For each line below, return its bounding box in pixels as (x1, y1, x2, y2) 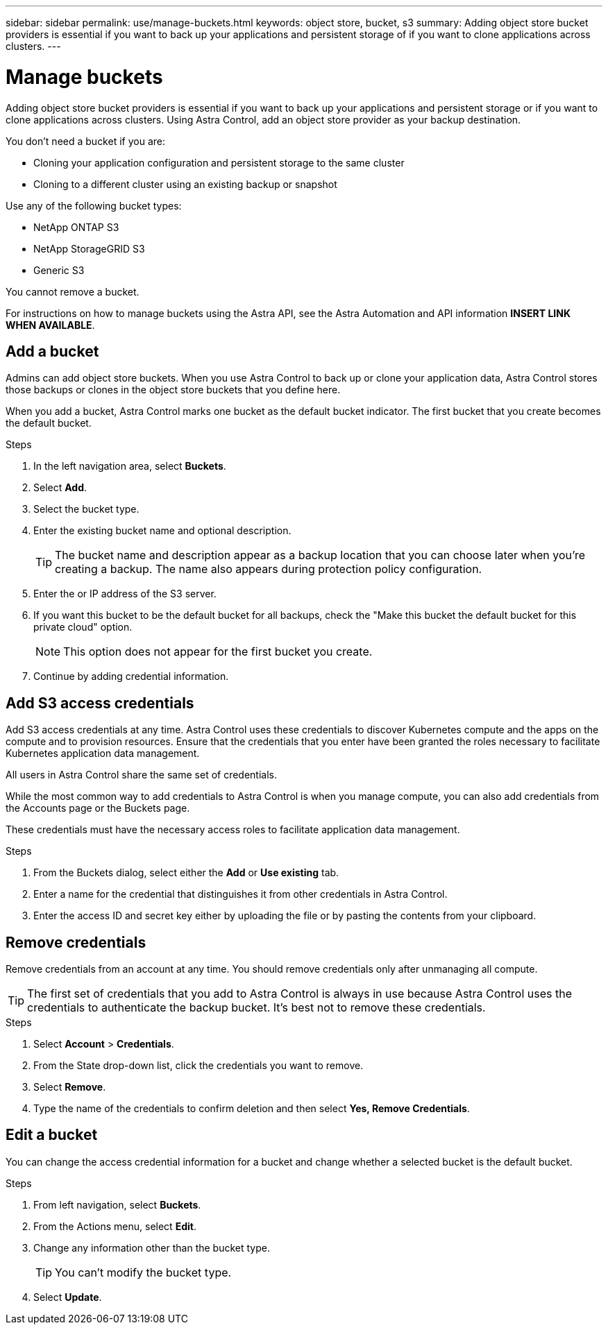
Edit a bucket (6, 1126, 98, 1144)
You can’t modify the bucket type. (55, 1265, 232, 1279)
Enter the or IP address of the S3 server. (33, 588, 217, 600)
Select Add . (33, 481, 87, 494)
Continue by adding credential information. (33, 670, 229, 683)
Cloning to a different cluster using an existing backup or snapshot (33, 178, 337, 190)
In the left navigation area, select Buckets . (33, 460, 226, 472)
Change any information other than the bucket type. (33, 1241, 270, 1254)
